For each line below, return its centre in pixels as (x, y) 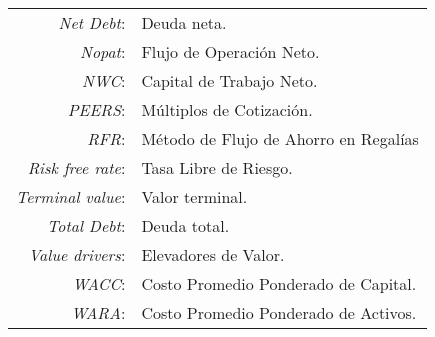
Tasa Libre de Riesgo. (217, 167)
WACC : (99, 283)
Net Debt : (92, 22)
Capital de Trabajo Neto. (229, 80)
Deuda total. (185, 225)
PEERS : (96, 109)
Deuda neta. (184, 22)
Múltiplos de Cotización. (227, 109)
